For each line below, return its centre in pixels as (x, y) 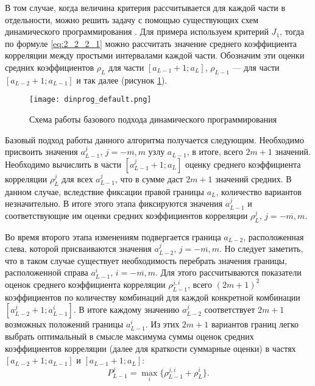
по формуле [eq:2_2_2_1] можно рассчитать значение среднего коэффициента (151, 43)
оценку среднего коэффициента (243, 164)
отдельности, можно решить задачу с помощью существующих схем (132, 19)
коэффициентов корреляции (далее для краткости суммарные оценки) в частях (150, 348)
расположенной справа (47, 272)
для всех (77, 178)
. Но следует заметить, (261, 248)
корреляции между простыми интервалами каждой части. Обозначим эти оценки (155, 55)
